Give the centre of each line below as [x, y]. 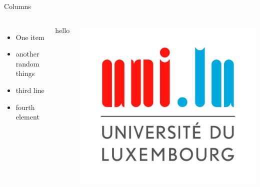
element [27, 117]
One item [30, 37]
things [25, 73]
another [27, 54]
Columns [17, 6]
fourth [25, 107]
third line [30, 90]
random [27, 63]
